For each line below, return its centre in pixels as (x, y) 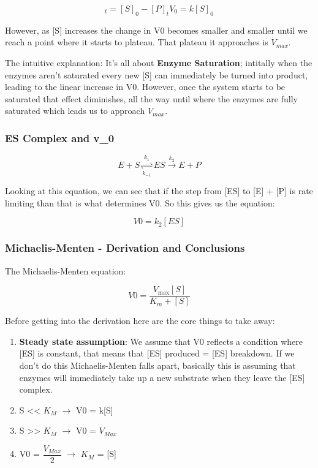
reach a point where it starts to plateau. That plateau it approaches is (137, 42)
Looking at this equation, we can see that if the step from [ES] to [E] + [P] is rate (159, 191)
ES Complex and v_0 (60, 138)
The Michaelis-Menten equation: (66, 270)
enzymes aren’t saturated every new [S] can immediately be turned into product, (157, 74)
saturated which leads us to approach (75, 111)
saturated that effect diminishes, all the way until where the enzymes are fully (151, 98)
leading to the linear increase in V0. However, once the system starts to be (145, 87)
